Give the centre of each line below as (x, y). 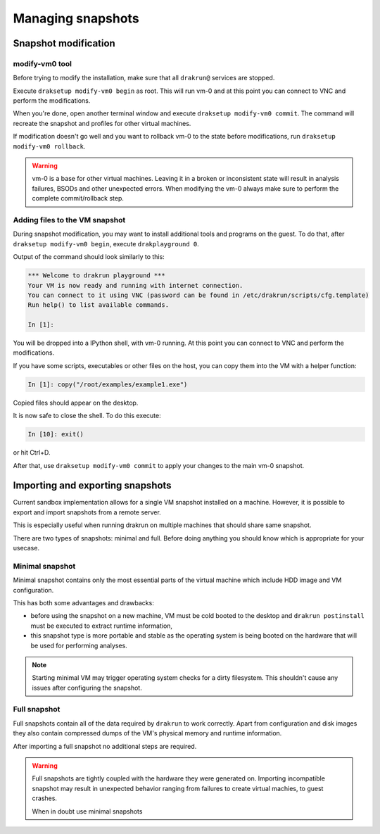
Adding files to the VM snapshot (69, 220)
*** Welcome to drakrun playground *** (96, 276)
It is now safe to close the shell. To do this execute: (87, 416)
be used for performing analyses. (79, 645)
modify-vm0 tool (43, 63)
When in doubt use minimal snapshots (87, 811)
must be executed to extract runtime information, (101, 626)
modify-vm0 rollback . (49, 146)
